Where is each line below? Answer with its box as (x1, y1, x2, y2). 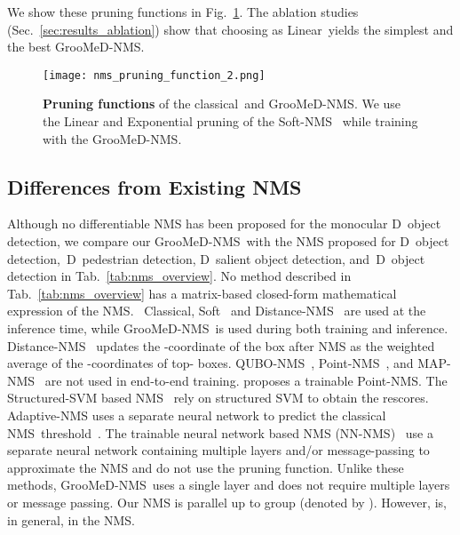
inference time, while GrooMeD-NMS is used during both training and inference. (7, 318, 448, 337)
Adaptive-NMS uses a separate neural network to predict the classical (7, 405, 386, 424)
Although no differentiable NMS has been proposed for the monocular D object (7, 214, 441, 233)
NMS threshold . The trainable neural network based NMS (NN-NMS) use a (7, 423, 433, 442)
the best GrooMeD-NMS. (7, 37, 145, 56)
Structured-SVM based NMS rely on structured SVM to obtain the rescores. (7, 388, 429, 407)
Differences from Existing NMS (7, 172, 302, 200)
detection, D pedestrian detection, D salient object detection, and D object (7, 249, 425, 267)
